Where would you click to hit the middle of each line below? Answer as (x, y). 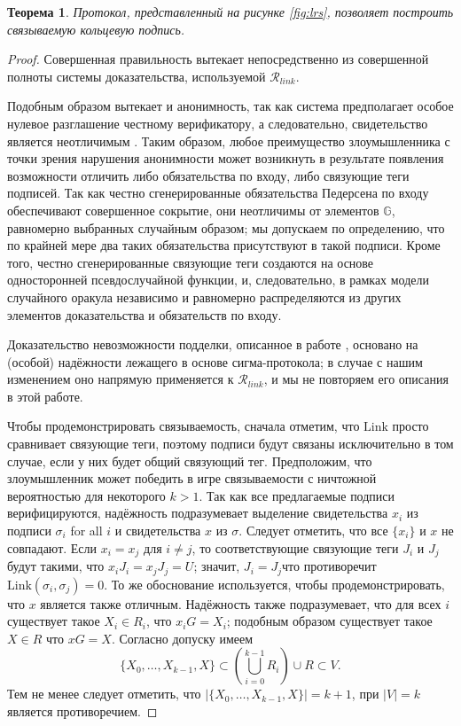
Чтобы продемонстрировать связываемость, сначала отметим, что (184, 426)
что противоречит (329, 566)
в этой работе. (45, 396)
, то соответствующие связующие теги (295, 547)
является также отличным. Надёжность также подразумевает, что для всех (241, 603)
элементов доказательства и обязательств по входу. (145, 314)
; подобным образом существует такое (329, 621)
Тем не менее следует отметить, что (104, 694)
